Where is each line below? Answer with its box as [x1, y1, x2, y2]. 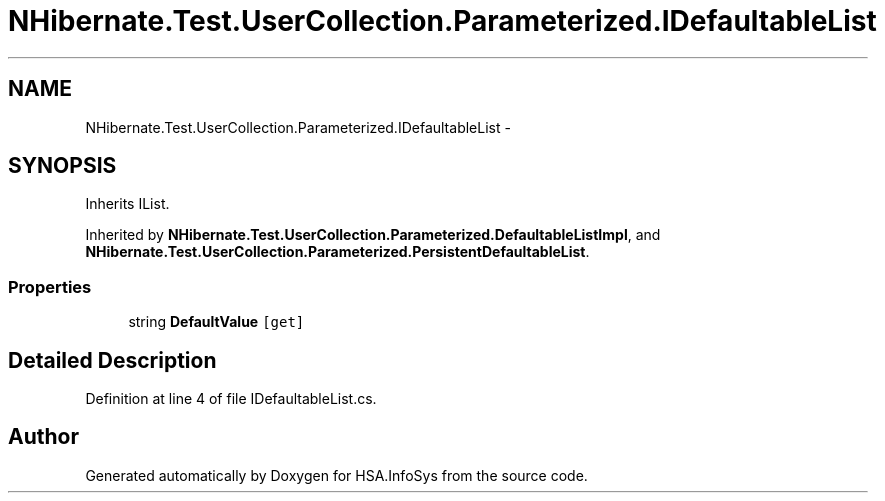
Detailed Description [8, 347, 217, 373]
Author [8, 424, 79, 450]
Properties [8, 276, 92, 297]
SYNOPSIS [8, 153, 117, 179]
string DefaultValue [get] [128, 313, 305, 331]
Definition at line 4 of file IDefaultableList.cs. [85, 390, 377, 408]
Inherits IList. [85, 195, 170, 213]
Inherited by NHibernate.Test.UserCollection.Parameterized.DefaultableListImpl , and [85, 226, 661, 244]
